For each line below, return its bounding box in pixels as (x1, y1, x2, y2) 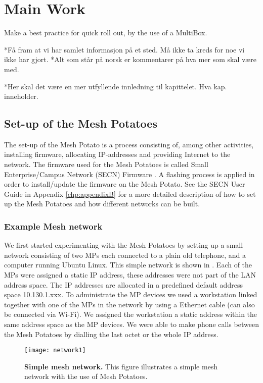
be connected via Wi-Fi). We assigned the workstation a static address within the (4, 309, 257, 319)
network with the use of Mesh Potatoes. (24, 371, 148, 381)
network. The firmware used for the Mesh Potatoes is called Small (4, 159, 208, 170)
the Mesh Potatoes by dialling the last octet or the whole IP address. (4, 329, 218, 339)
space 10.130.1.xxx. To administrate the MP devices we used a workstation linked (4, 289, 257, 300)
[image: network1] (24, 347, 86, 354)
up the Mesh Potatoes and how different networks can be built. (4, 198, 200, 209)
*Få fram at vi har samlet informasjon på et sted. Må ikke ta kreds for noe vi (4, 44, 245, 54)
